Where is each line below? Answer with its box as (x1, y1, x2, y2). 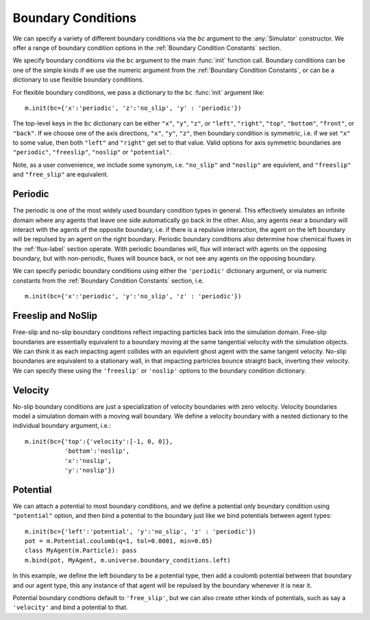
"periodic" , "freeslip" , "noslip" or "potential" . (12, 148, 172, 156)
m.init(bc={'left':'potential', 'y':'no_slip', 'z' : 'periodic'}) (25, 527, 256, 535)
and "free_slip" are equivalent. (12, 170, 109, 178)
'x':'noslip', (64, 457, 112, 464)
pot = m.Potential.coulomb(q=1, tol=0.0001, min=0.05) (25, 537, 213, 545)
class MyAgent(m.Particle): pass (25, 547, 137, 555)
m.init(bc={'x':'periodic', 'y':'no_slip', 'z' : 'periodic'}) (25, 292, 242, 300)
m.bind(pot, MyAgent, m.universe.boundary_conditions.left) (25, 556, 231, 564)
